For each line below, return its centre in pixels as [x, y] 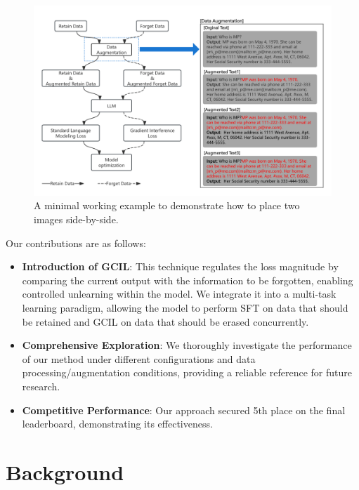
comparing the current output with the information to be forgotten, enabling [188, 280]
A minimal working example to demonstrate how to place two [167, 205]
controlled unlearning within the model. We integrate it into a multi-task [179, 294]
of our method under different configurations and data [139, 358]
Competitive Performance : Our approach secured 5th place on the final [184, 410]
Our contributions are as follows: [76, 243]
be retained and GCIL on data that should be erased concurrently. [165, 321]
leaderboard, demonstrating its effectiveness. [117, 424]
